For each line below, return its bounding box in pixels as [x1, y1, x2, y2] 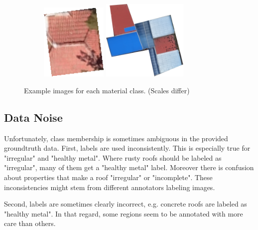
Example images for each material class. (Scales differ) [24, 85, 190, 95]
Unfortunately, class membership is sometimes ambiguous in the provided [4, 133, 228, 143]
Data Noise [4, 109, 63, 125]
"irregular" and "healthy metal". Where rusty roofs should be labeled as [4, 152, 222, 163]
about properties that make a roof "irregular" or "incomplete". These [4, 172, 213, 182]
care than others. [4, 218, 56, 229]
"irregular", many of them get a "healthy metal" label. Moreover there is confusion [4, 162, 254, 173]
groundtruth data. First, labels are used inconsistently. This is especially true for [4, 143, 251, 153]
